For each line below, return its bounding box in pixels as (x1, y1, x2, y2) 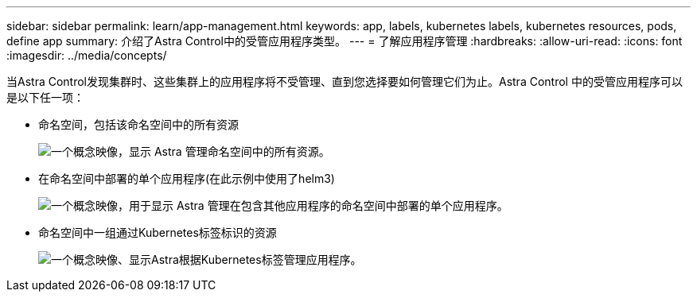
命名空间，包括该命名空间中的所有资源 (38, 118, 239, 131)
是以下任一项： (6, 91, 84, 104)
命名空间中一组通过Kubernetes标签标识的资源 (38, 226, 277, 239)
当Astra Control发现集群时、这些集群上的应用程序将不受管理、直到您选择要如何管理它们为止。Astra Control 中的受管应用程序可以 (6, 75, 683, 88)
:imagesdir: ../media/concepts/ (6, 48, 167, 62)
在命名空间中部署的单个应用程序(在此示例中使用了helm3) (38, 172, 335, 185)
